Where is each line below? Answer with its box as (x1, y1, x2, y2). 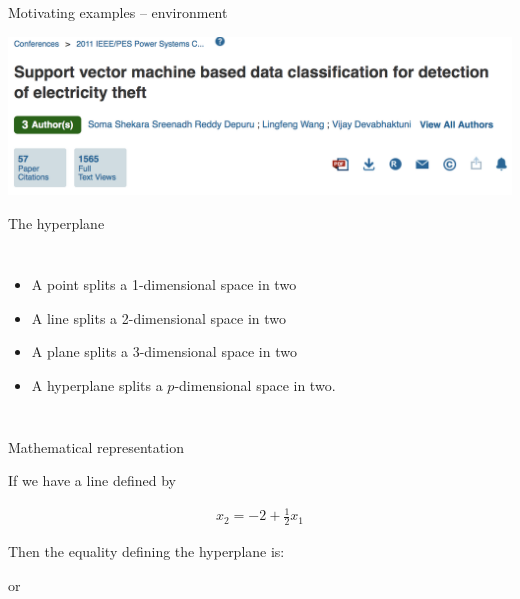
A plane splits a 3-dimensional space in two (31, 341, 297, 362)
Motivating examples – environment (8, 2, 228, 22)
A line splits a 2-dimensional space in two (31, 307, 287, 328)
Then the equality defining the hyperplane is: (8, 541, 285, 562)
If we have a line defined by (8, 470, 176, 491)
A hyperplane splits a (31, 375, 163, 396)
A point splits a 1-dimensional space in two (31, 274, 297, 295)
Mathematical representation (8, 436, 184, 457)
